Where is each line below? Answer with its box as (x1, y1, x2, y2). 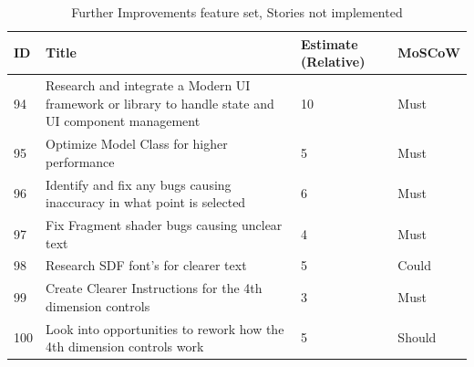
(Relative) (301, 52, 366, 71)
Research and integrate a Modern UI (46, 76, 251, 95)
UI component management (46, 111, 201, 131)
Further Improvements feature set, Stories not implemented (71, 3, 403, 21)
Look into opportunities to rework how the (46, 319, 284, 338)
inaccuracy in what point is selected (46, 193, 246, 212)
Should (397, 328, 437, 347)
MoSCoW (397, 43, 460, 62)
